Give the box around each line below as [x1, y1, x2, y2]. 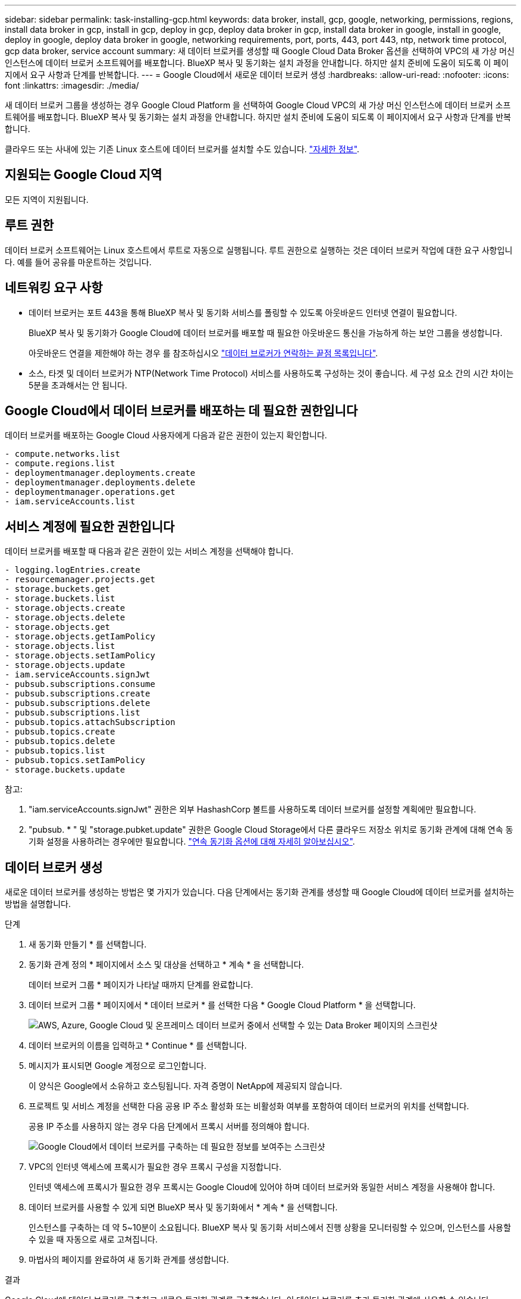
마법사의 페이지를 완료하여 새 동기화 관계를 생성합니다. [29, 1254, 229, 1265]
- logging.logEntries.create [5, 565, 140, 575]
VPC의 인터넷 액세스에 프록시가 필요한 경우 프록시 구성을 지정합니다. [29, 1162, 281, 1172]
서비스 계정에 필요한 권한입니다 [5, 519, 175, 534]
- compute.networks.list [5, 449, 120, 459]
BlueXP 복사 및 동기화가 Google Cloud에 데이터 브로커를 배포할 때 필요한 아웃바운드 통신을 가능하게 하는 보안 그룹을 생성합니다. [29, 327, 503, 338]
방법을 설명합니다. [5, 899, 71, 909]
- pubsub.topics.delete [5, 736, 115, 746]
